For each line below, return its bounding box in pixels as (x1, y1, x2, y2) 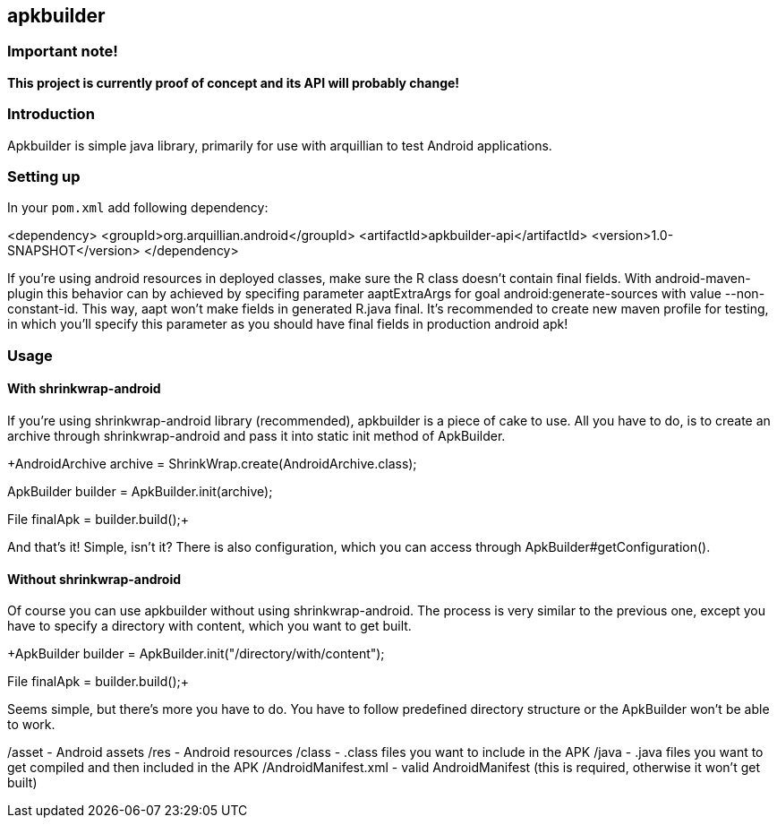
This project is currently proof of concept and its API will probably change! (7, 74, 460, 90)
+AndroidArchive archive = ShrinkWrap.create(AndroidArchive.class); (7, 455, 417, 471)
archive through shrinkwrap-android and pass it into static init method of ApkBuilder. (7, 427, 506, 443)
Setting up (7, 167, 81, 185)
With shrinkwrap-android (7, 381, 161, 397)
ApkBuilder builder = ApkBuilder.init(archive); (7, 483, 273, 499)
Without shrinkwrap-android (7, 571, 182, 587)
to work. (7, 717, 55, 733)
